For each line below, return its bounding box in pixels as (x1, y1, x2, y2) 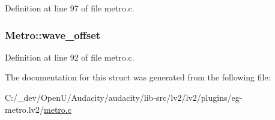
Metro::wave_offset (5, 27, 101, 42)
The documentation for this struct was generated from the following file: (5, 71, 271, 83)
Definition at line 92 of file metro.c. (5, 50, 134, 63)
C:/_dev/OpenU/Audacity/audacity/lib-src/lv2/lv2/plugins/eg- (5, 91, 243, 103)
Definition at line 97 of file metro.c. (5, 2, 134, 14)
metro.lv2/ (5, 103, 44, 115)
